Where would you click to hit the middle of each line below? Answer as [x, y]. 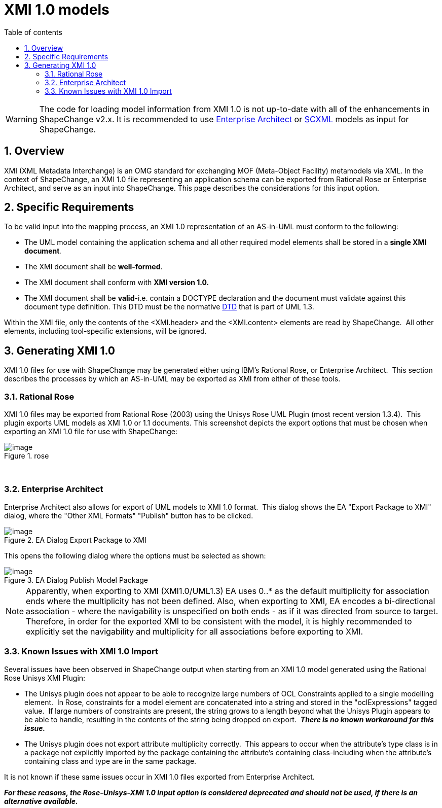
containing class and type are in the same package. [110, 761]
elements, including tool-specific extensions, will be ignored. [105, 331]
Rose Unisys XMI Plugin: [45, 678]
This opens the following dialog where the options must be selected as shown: [135, 555]
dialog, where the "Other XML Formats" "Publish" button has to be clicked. [129, 515]
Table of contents [33, 32]
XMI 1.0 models [57, 10]
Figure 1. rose [27, 456]
